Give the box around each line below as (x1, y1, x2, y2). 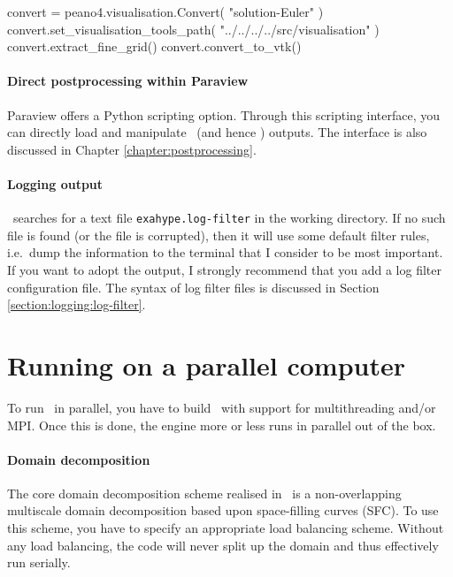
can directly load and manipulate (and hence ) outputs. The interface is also (7, 123, 427, 141)
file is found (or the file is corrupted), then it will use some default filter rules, (7, 225, 430, 244)
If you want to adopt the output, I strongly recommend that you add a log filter (7, 261, 441, 278)
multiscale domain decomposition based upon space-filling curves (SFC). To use (7, 501, 439, 520)
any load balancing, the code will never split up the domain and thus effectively (7, 535, 439, 554)
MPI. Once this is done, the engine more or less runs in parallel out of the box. (7, 415, 436, 434)
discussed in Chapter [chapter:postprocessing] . (7, 140, 257, 158)
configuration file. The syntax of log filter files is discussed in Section (7, 277, 380, 296)
